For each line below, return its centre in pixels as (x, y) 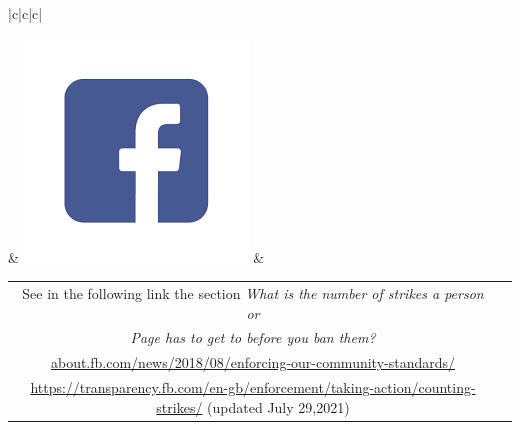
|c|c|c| (25, 13)
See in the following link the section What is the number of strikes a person (253, 292)
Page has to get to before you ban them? (253, 337)
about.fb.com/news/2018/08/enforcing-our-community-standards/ (253, 362)
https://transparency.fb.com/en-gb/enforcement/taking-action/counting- (253, 387)
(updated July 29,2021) (278, 406)
